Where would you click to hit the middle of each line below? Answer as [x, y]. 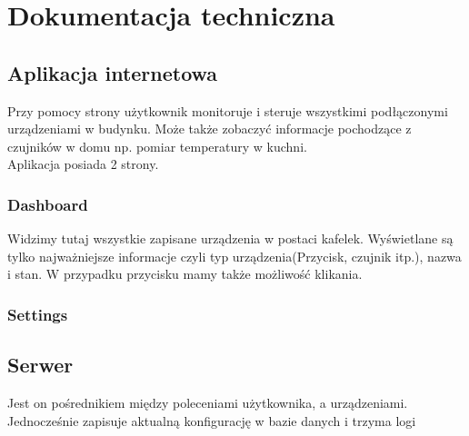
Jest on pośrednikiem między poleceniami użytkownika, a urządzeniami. [208, 402]
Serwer [40, 365]
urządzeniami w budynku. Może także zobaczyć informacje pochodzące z [210, 129]
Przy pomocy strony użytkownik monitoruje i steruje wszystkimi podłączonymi [228, 110]
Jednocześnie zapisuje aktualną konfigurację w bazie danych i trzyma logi [212, 420]
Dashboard [48, 204]
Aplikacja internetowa [113, 72]
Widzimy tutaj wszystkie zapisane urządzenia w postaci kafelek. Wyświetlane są [230, 238]
